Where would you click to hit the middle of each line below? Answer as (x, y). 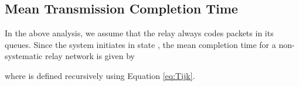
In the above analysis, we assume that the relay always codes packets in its (139, 33)
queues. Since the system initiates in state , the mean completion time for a (140, 44)
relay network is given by (90, 56)
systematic (24, 56)
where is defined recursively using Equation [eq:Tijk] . (100, 75)
